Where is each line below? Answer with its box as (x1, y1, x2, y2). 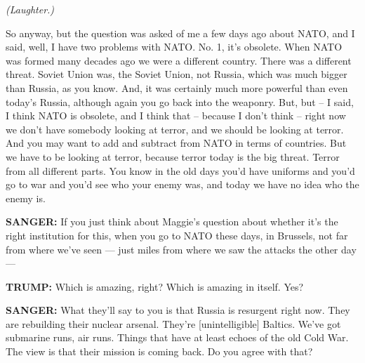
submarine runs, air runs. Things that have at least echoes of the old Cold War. (6, 330, 349, 345)
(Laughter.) (6, 2, 55, 16)
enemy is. (6, 190, 46, 205)
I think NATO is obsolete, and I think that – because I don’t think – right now (6, 108, 346, 123)
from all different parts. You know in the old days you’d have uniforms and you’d (6, 163, 355, 178)
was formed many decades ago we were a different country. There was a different (6, 53, 352, 67)
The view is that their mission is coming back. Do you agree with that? (6, 344, 313, 359)
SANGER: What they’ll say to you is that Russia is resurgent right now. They (6, 303, 350, 317)
